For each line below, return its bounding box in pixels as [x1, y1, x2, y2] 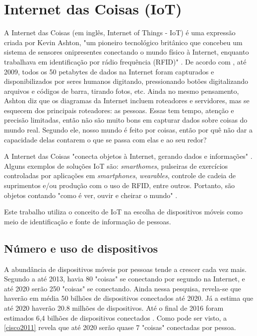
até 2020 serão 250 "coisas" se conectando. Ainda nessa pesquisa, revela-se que [4, 283, 241, 293]
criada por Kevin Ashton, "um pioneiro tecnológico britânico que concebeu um [4, 37, 243, 47]
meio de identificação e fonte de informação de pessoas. [4, 216, 171, 226]
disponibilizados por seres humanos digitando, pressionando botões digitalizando [4, 76, 248, 86]
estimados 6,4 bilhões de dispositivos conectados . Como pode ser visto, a [4, 312, 227, 323]
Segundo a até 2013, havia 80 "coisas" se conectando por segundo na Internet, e [4, 273, 245, 284]
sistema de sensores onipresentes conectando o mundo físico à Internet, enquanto [4, 47, 249, 57]
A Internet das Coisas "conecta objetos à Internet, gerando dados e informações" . [4, 151, 253, 161]
